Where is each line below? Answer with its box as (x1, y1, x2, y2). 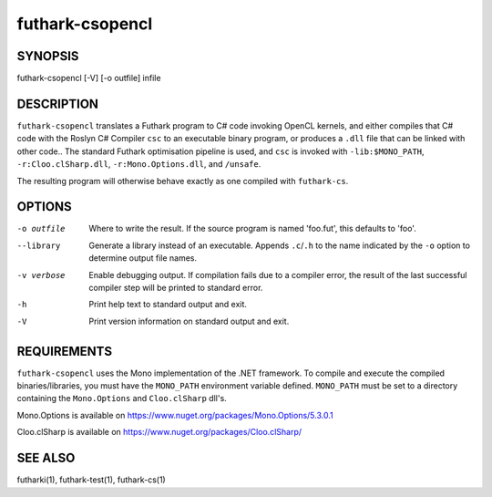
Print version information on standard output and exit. (88, 316, 290, 326)
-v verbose (16, 270, 66, 280)
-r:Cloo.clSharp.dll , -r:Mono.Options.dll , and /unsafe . (16, 159, 261, 170)
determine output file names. (88, 253, 198, 264)
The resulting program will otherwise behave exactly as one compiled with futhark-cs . (16, 175, 349, 186)
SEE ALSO (16, 450, 76, 466)
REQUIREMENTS (16, 343, 113, 359)
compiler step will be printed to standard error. (88, 283, 263, 293)
